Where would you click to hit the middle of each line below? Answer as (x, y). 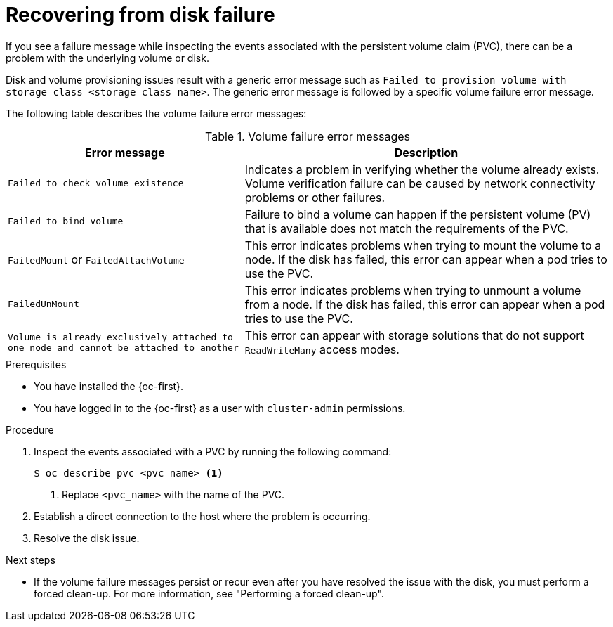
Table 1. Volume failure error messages (308, 136)
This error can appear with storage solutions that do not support (414, 335)
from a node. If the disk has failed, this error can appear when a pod (425, 304)
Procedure (30, 429)
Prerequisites (36, 364)
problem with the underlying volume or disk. (107, 58)
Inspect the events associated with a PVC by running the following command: (213, 451)
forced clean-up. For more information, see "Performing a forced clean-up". (209, 593)
